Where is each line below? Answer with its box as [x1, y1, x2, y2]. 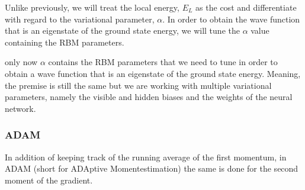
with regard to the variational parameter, [5, 12, 155, 25]
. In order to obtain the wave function [162, 12, 300, 25]
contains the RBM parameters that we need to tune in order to [48, 56, 278, 68]
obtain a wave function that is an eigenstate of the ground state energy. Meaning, [5, 67, 301, 79]
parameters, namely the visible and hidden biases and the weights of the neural [5, 91, 293, 103]
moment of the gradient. [5, 173, 93, 186]
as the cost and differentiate [195, 1, 297, 13]
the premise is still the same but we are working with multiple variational [5, 79, 272, 91]
